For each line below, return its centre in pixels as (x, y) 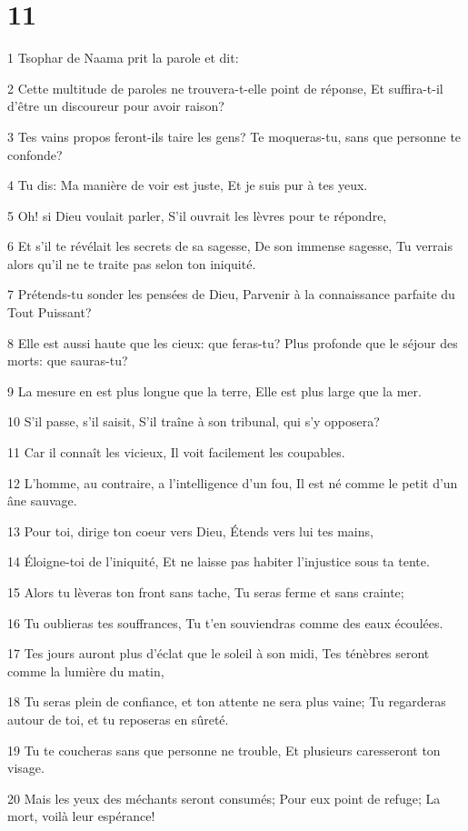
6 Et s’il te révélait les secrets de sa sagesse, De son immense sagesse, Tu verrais (230, 246)
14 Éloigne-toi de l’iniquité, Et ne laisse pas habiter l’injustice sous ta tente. (219, 561)
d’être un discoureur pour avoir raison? (116, 106)
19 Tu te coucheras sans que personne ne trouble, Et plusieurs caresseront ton (224, 750)
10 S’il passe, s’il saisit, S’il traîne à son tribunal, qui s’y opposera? (194, 421)
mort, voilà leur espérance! (81, 816)
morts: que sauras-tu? (68, 360)
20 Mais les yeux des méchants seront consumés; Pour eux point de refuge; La (224, 798)
